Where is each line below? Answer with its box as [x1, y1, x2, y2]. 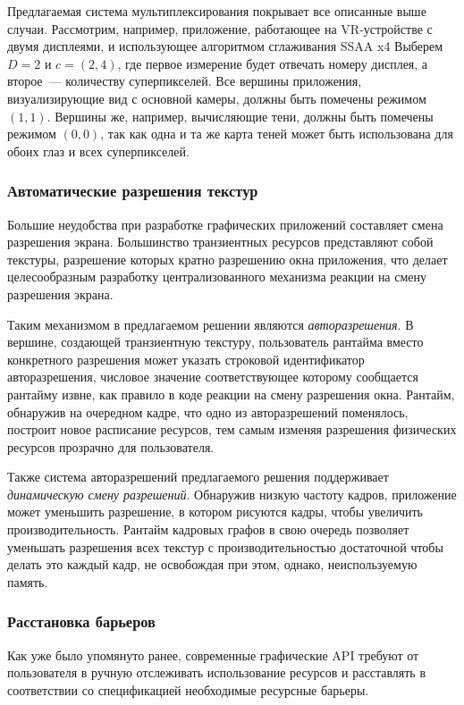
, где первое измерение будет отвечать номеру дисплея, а [117, 54, 428, 72]
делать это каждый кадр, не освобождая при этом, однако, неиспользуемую [7, 555, 418, 574]
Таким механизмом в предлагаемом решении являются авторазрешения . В [7, 315, 414, 333]
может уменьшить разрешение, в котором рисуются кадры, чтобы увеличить [7, 502, 423, 521]
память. [7, 572, 48, 591]
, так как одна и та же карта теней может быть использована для [100, 124, 453, 143]
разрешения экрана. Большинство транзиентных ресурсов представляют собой [7, 232, 434, 251]
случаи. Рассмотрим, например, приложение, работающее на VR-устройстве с [7, 19, 433, 38]
